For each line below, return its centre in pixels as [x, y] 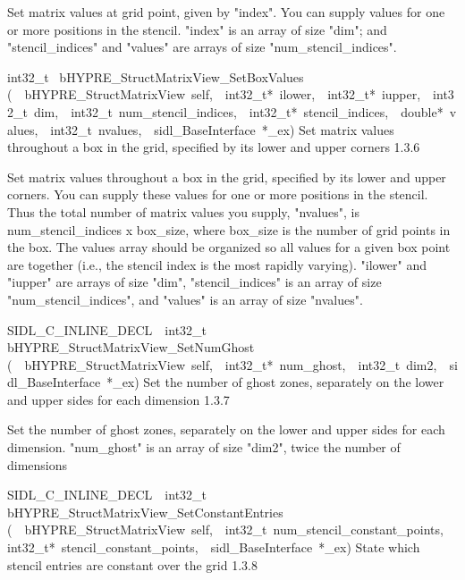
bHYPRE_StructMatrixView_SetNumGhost [131, 347]
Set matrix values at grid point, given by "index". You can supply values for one [226, 12]
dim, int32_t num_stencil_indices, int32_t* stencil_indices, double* [238, 111]
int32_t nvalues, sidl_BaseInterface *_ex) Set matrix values [222, 129]
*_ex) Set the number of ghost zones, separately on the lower [275, 382]
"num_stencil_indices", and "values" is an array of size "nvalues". [185, 299]
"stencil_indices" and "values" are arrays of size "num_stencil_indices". [202, 47]
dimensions [38, 464]
